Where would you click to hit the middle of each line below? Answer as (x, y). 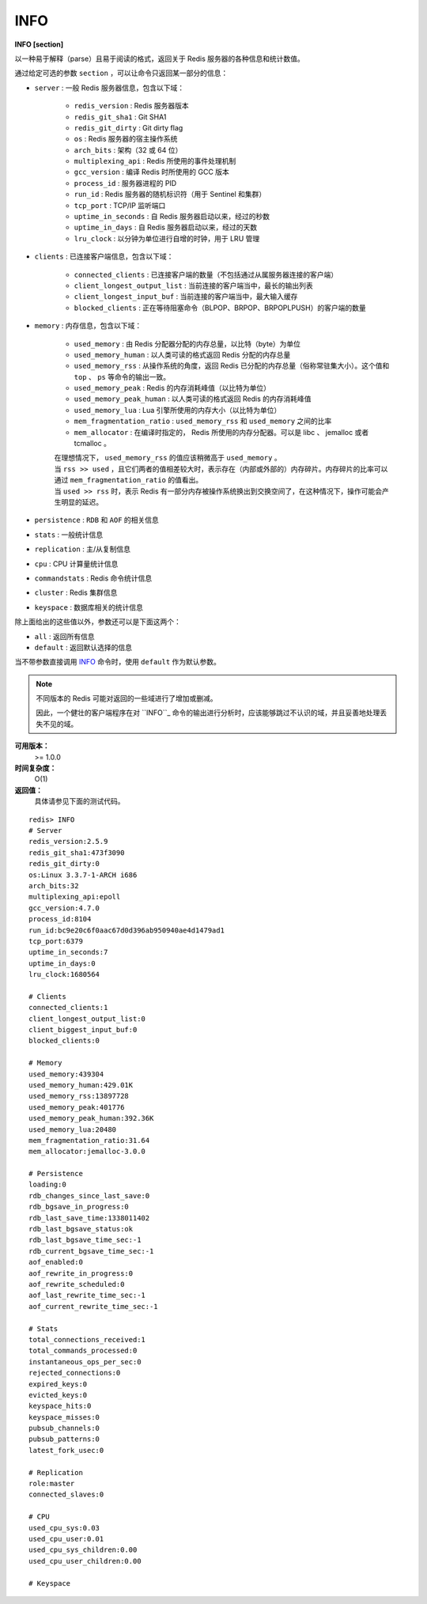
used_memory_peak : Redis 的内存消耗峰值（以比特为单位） (172, 388)
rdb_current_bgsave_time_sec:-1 (91, 1251)
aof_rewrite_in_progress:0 (81, 1273)
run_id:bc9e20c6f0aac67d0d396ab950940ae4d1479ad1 (127, 930)
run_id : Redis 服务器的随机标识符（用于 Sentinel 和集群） (170, 195)
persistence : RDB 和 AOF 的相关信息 (97, 520)
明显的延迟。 (81, 502)
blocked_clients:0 (64, 1041)
